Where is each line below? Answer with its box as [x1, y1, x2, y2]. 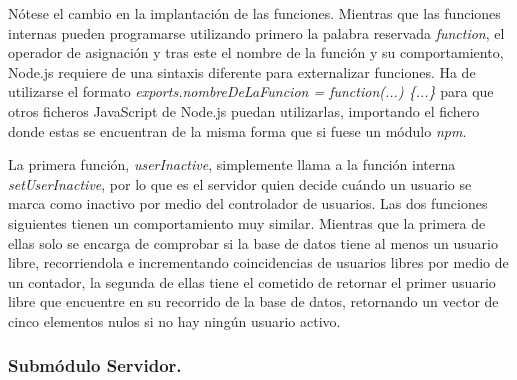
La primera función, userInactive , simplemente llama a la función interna [8, 154, 456, 175]
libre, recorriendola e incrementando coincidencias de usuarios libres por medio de [8, 252, 509, 273]
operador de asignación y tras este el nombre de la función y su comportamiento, [8, 42, 504, 63]
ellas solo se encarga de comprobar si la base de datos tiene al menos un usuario [8, 232, 498, 253]
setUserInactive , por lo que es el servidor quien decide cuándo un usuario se [8, 173, 472, 194]
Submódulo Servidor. [8, 353, 182, 378]
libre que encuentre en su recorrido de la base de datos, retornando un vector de [8, 291, 499, 312]
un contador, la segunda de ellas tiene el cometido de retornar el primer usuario [8, 271, 496, 292]
